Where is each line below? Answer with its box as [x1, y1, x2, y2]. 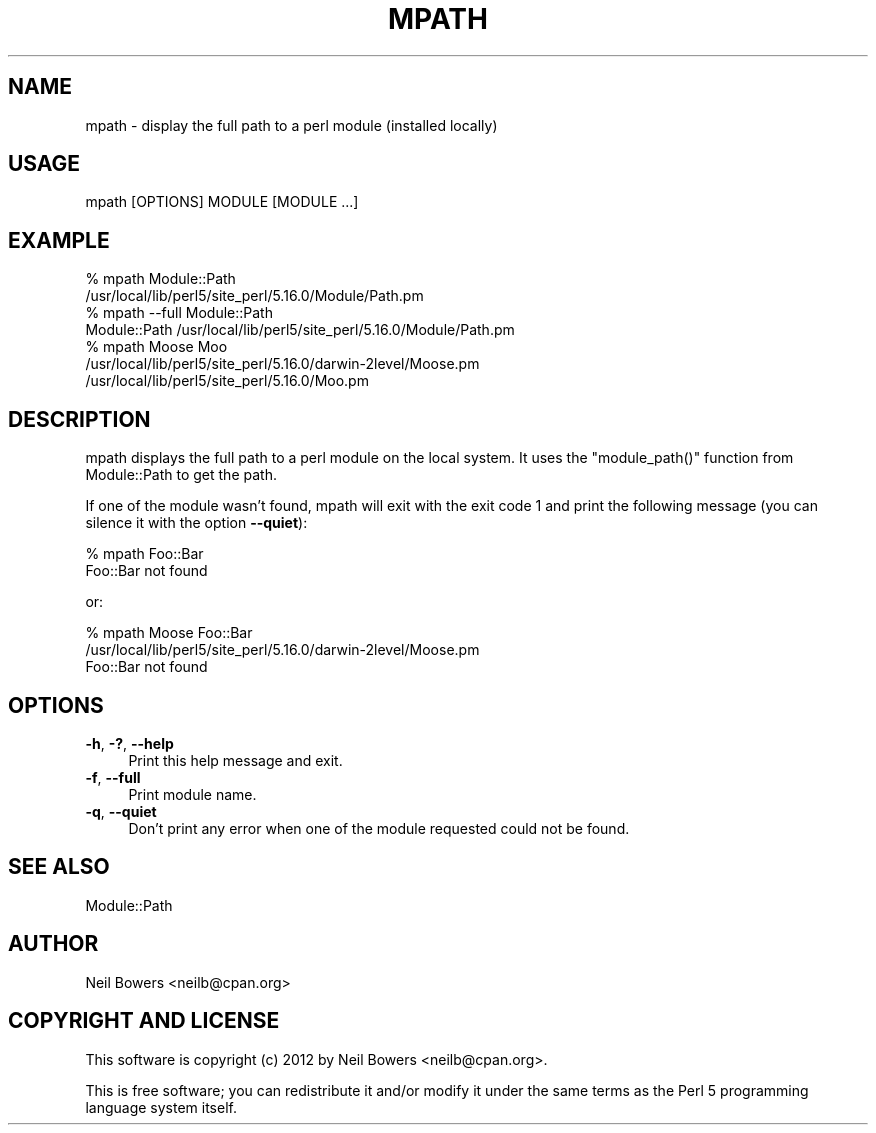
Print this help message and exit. [128, 751, 343, 769]
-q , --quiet [85, 802, 157, 820]
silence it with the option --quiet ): [85, 514, 308, 532]
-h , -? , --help [85, 734, 174, 752]
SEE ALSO [8, 854, 110, 880]
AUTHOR [8, 931, 99, 957]
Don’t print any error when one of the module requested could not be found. [128, 819, 630, 837]
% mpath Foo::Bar [85, 545, 204, 563]
